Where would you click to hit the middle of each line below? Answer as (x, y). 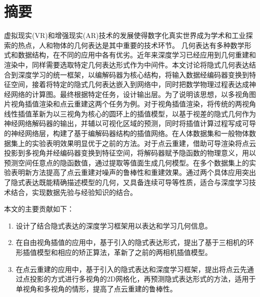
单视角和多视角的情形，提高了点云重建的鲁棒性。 (96, 288)
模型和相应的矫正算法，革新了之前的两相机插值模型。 (124, 252)
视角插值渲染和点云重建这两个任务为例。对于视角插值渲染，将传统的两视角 (133, 104)
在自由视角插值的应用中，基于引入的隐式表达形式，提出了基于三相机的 (131, 242)
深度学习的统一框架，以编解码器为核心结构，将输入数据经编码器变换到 (133, 74)
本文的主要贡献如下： (39, 209)
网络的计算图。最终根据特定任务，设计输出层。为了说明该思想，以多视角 (130, 94)
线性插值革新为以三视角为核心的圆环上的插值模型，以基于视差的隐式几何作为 (130, 113)
